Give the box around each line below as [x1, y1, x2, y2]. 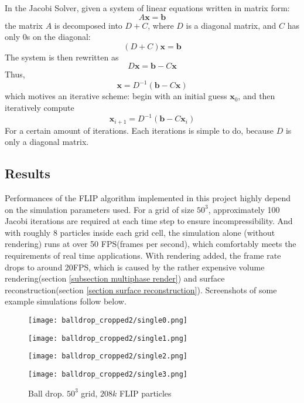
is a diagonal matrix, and [186, 19, 276, 31]
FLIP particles [119, 387, 172, 399]
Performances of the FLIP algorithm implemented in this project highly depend [5, 192, 291, 204]
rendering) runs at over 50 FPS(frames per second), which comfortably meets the [5, 238, 296, 250]
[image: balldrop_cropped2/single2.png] [28, 352, 188, 361]
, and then [238, 90, 275, 102]
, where [148, 19, 174, 31]
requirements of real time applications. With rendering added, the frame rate [5, 249, 281, 261]
